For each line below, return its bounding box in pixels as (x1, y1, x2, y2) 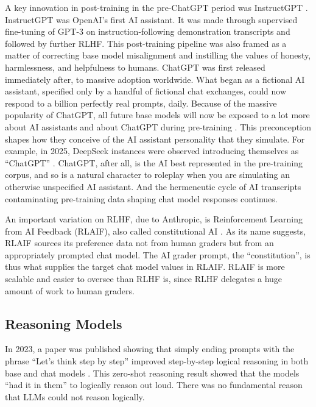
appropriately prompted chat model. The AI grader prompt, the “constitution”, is (5, 248, 311, 261)
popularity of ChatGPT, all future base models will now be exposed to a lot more (5, 108, 310, 121)
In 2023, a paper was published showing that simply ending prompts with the (5, 342, 295, 355)
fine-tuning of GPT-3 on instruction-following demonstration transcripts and (5, 25, 290, 38)
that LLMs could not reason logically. (5, 390, 145, 403)
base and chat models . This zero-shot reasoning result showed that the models (5, 366, 300, 379)
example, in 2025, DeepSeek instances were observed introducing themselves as (5, 144, 299, 157)
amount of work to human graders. (5, 284, 135, 297)
